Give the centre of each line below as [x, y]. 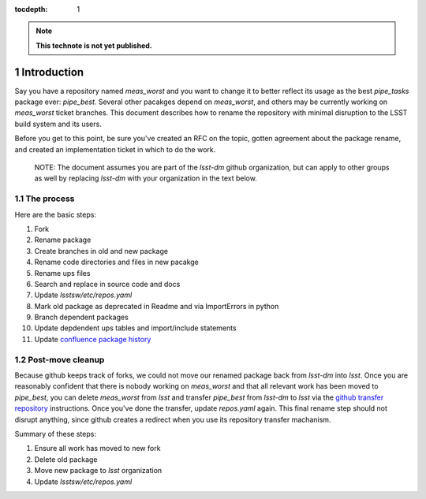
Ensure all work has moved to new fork [97, 449]
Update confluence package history [93, 339]
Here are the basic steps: [55, 214]
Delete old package [66, 459]
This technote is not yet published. [94, 45]
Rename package [63, 240]
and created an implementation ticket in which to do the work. [115, 149]
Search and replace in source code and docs [107, 284]
